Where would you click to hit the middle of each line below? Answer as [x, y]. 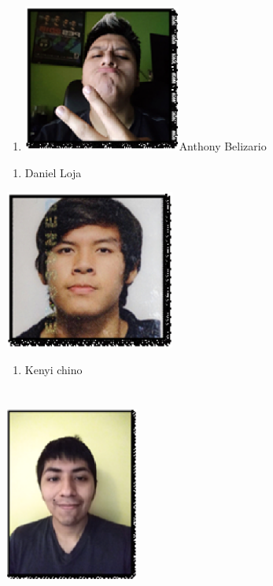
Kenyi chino [53, 369]
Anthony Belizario [223, 146]
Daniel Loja [53, 172]
